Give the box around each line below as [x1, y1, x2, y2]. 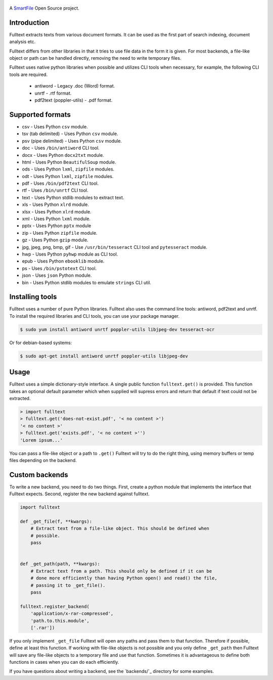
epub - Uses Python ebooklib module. [22, 258, 105, 264]
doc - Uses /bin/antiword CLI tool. [22, 145, 100, 151]
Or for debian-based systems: [9, 339, 72, 346]
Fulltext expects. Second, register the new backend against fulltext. [9, 491, 150, 497]
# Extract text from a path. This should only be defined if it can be [30, 568, 212, 574]
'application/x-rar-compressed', [30, 611, 114, 617]
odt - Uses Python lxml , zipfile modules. [22, 173, 114, 179]
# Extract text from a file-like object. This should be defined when [30, 526, 210, 531]
